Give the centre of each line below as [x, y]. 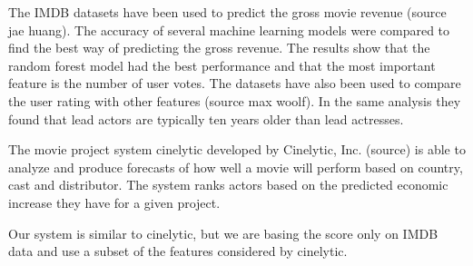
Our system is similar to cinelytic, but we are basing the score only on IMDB [223, 233]
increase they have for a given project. [114, 202]
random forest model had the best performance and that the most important [222, 65]
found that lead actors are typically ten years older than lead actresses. [206, 118]
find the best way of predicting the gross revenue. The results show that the [219, 48]
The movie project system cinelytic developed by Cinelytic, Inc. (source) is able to [237, 149]
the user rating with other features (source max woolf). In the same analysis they [235, 100]
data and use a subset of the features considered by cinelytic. [178, 251]
